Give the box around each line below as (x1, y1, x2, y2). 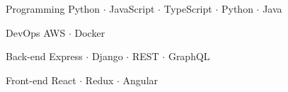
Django (91, 49, 123, 64)
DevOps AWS (6, 25, 66, 40)
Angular (122, 72, 159, 87)
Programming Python (6, 1, 100, 16)
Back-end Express (6, 49, 83, 64)
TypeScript (163, 1, 212, 16)
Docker (74, 25, 105, 40)
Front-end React (6, 72, 76, 87)
